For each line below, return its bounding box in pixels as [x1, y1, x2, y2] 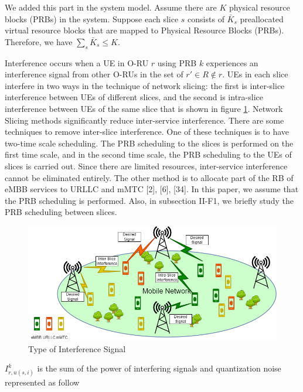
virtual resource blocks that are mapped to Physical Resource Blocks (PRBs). [5, 24, 284, 36]
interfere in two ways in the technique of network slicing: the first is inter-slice [5, 79, 285, 91]
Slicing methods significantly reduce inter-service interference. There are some [5, 114, 284, 126]
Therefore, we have [5, 35, 73, 47]
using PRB [157, 56, 197, 69]
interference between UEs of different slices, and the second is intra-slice [5, 91, 263, 103]
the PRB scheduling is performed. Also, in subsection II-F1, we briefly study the [5, 194, 294, 206]
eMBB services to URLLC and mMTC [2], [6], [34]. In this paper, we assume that [5, 183, 299, 195]
